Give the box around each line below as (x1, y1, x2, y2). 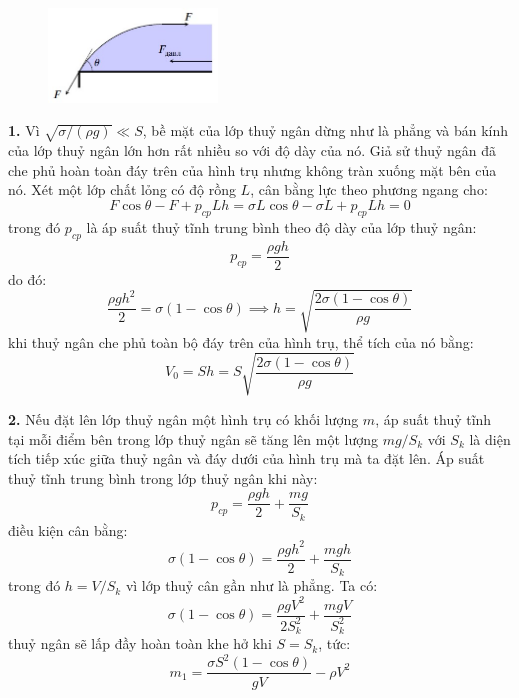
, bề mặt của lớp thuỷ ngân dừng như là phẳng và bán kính (142, 120, 509, 141)
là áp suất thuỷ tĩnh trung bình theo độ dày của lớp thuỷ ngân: (86, 216, 477, 237)
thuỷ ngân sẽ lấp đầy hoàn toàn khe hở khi (8, 633, 272, 654)
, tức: (318, 633, 351, 654)
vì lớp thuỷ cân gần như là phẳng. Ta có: (125, 575, 378, 596)
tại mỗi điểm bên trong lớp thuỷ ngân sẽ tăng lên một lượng (8, 428, 378, 449)
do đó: (8, 268, 47, 289)
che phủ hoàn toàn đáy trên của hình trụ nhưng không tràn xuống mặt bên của (8, 159, 497, 180)
